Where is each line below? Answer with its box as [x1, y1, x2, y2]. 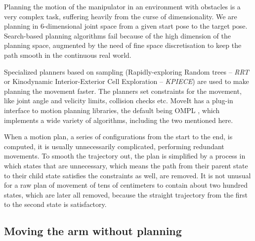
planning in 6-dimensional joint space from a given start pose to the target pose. [4, 21, 248, 31]
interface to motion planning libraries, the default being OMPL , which [4, 105, 220, 115]
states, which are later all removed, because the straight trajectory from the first [4, 189, 248, 200]
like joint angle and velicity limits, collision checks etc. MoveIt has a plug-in [4, 95, 233, 106]
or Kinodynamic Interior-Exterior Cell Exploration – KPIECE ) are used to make [4, 76, 249, 86]
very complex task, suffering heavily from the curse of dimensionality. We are [4, 11, 237, 21]
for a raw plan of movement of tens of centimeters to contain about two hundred [4, 180, 248, 190]
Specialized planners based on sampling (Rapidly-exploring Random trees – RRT [4, 66, 249, 77]
